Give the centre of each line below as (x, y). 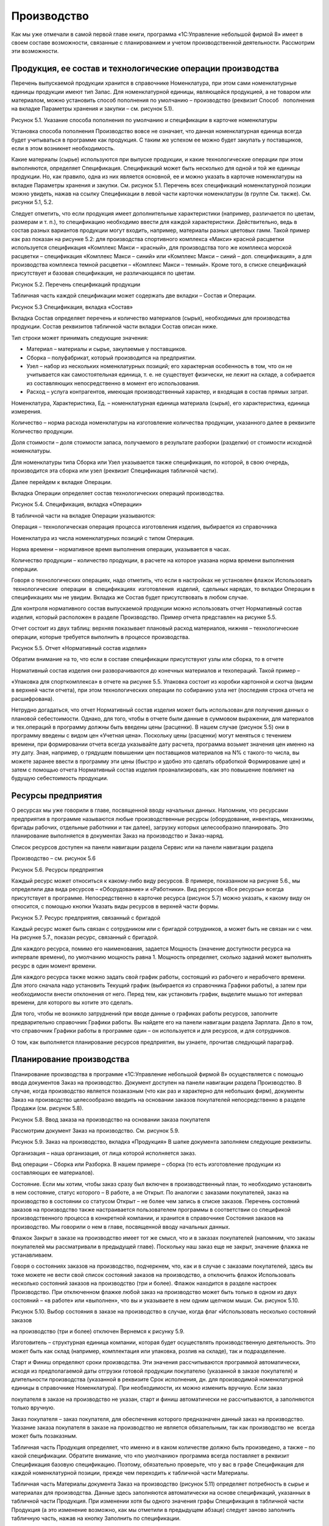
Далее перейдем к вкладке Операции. (62, 482)
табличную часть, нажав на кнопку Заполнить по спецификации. (96, 1518)
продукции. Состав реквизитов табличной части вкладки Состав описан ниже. (115, 327)
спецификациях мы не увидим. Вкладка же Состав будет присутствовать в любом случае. (130, 597)
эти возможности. (35, 51)
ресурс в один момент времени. (54, 966)
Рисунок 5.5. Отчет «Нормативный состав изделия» (79, 648)
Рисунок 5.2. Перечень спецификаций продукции (76, 284)
